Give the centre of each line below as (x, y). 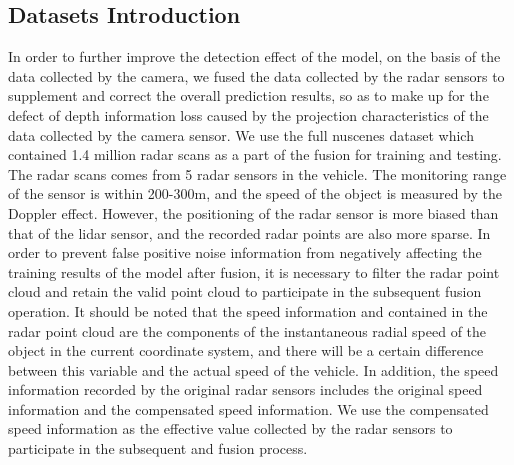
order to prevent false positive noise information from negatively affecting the (245, 252)
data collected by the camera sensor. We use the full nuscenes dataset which (241, 134)
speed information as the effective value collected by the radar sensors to (230, 428)
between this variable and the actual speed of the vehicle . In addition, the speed (253, 369)
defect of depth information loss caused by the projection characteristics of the (248, 114)
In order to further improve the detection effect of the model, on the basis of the (254, 56)
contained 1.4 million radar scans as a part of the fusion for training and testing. (255, 154)
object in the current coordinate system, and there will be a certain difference (246, 350)
